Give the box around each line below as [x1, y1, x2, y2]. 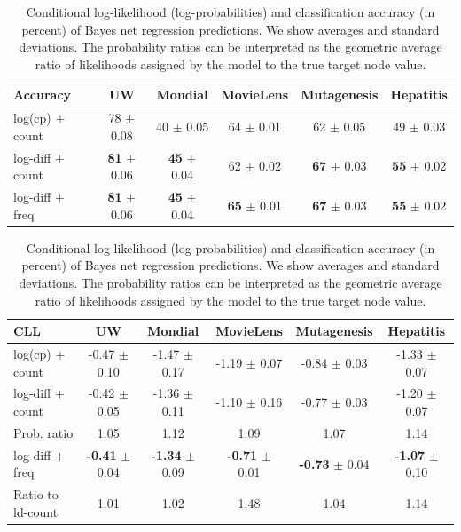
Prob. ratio [13, 423, 74, 441]
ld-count [13, 502, 59, 520]
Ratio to [13, 485, 59, 504]
